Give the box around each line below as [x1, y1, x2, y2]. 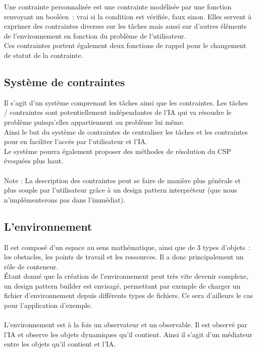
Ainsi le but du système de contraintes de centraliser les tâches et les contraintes [4, 126, 248, 137]
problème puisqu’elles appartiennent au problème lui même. [4, 116, 185, 127]
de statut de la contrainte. [4, 50, 83, 60]
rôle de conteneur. [4, 261, 58, 271]
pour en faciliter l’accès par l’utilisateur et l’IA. [4, 136, 148, 147]
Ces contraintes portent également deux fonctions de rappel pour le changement [4, 40, 247, 50]
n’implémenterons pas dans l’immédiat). [4, 194, 125, 204]
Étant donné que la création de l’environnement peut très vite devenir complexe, [4, 271, 249, 281]
